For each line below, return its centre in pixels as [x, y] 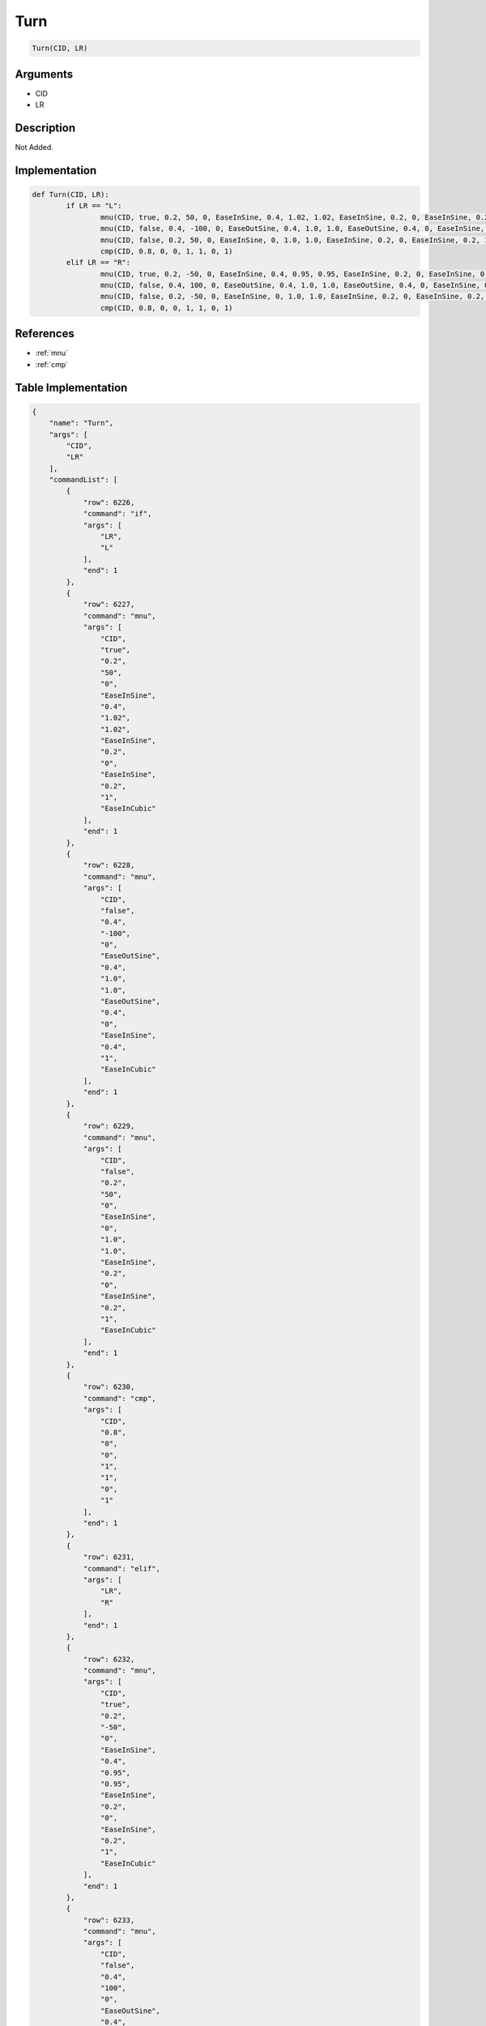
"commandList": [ [83, 480]
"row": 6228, [109, 866]
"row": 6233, [109, 1920]
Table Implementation [71, 388]
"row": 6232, [109, 1659]
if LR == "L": [94, 206]
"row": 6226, [109, 502]
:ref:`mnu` [52, 353]
